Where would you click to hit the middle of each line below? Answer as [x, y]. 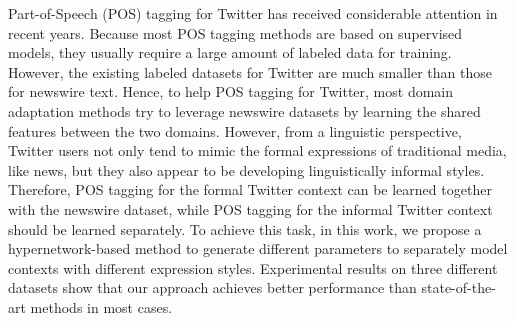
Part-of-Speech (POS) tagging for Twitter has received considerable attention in [253, 13]
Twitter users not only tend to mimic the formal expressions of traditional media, [257, 150]
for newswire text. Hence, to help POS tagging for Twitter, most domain [231, 91]
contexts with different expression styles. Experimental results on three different [253, 267]
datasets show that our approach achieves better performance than [212, 287]
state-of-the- [458, 287]
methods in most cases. [101, 306]
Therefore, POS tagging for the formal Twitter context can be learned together [250, 189]
